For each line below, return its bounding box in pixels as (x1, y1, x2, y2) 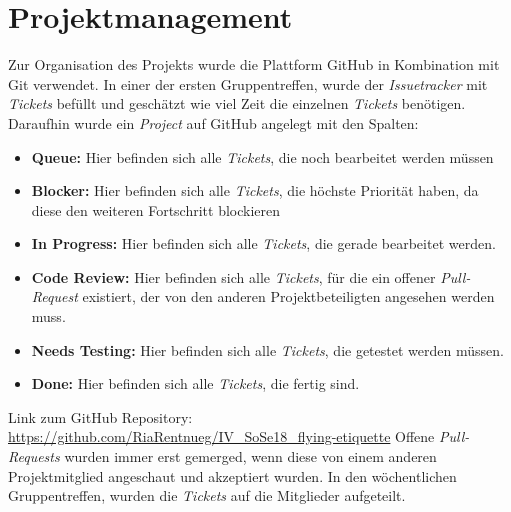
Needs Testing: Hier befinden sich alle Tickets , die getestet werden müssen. (31, 339, 504, 360)
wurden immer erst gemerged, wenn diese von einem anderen (64, 446, 437, 467)
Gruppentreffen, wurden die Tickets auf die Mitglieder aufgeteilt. (8, 485, 406, 506)
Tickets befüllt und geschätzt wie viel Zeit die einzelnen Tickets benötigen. (8, 93, 466, 114)
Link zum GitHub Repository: (8, 406, 193, 427)
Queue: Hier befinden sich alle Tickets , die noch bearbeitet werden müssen (31, 146, 494, 167)
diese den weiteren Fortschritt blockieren (31, 199, 281, 220)
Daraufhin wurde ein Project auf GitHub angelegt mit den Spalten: (8, 112, 419, 133)
